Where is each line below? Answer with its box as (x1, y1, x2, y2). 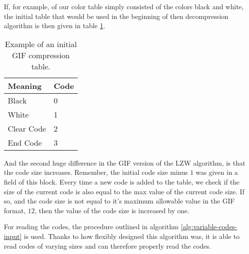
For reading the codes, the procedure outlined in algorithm (4, 221, 179, 232)
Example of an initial (5, 38, 77, 50)
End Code (8, 136, 42, 148)
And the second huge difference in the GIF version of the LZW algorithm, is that (4, 157, 246, 168)
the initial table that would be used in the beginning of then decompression (4, 11, 229, 21)
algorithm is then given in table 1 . (4, 20, 105, 31)
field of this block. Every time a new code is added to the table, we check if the (4, 176, 240, 186)
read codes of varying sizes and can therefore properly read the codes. (4, 240, 211, 251)
